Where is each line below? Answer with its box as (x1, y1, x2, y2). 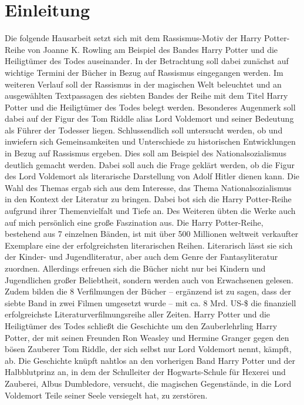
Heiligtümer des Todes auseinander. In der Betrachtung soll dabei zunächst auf (5, 55, 289, 67)
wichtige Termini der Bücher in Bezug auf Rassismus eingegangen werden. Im (5, 66, 283, 78)
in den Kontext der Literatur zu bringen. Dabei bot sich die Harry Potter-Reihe (5, 193, 292, 205)
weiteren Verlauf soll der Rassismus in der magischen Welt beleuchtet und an (5, 78, 282, 90)
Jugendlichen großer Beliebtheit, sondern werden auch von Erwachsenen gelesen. (5, 273, 293, 286)
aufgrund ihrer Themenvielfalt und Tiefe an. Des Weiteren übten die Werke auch (5, 205, 296, 217)
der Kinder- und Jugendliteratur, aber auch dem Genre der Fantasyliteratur (5, 250, 278, 263)
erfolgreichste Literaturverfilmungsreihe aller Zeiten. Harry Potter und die (5, 308, 271, 320)
